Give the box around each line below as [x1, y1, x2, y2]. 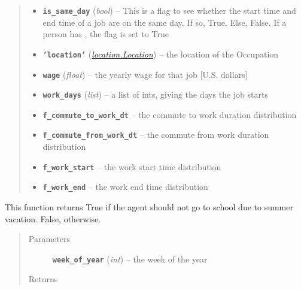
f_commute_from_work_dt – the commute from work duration [42, 128, 269, 141]
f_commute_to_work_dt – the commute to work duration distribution [42, 108, 297, 120]
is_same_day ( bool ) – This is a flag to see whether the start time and [42, 4, 296, 16]
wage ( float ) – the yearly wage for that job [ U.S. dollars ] [42, 68, 248, 80]
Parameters [28, 232, 70, 245]
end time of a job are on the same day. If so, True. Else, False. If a [42, 16, 287, 28]
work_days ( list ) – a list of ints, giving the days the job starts [42, 88, 268, 101]
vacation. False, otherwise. [5, 212, 101, 225]
